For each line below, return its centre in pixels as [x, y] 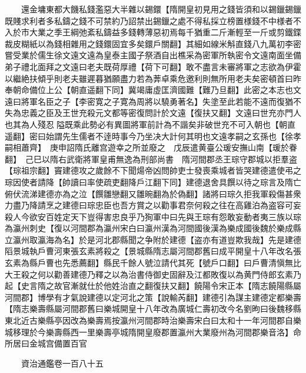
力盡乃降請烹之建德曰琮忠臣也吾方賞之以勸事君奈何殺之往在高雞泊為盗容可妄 [153, 205]
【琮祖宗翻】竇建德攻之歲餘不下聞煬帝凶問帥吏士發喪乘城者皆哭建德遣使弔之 [153, 170]
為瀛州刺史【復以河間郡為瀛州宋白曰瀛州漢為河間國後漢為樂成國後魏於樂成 [149, 228]
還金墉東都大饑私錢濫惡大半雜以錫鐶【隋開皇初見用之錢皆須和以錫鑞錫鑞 [161, 9]
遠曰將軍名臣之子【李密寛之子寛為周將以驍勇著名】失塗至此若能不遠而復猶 [149, 101]
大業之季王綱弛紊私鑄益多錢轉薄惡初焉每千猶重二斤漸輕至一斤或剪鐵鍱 [165, 32]
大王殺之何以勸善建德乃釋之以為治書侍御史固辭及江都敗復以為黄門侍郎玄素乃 [153, 274]
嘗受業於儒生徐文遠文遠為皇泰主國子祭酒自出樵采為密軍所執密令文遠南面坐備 [153, 55]
